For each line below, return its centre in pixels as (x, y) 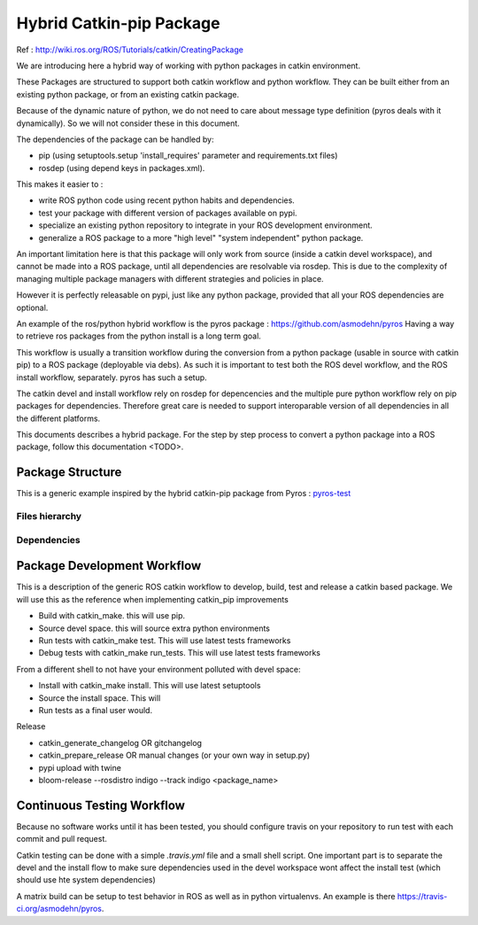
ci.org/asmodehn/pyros (59, 909)
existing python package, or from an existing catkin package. (127, 94)
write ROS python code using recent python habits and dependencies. (167, 200)
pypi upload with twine (80, 767)
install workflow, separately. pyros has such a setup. (112, 377)
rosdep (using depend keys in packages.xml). (122, 167)
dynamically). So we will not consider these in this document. (128, 123)
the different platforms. (58, 418)
